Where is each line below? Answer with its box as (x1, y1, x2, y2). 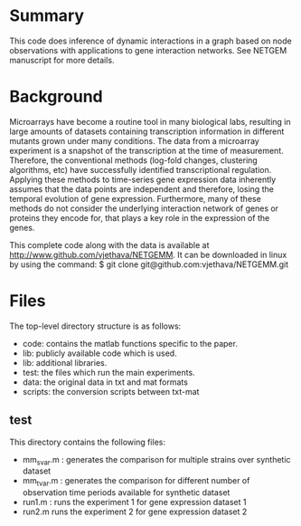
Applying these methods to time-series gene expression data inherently (9, 174, 277, 185)
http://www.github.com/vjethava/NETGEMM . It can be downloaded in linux (9, 249, 287, 260)
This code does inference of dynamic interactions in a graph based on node (9, 35, 292, 46)
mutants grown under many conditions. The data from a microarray (9, 135, 259, 146)
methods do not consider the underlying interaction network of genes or (9, 203, 278, 214)
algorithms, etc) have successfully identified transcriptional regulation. (9, 164, 272, 175)
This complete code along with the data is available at (9, 239, 210, 250)
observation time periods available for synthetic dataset (22, 487, 230, 498)
